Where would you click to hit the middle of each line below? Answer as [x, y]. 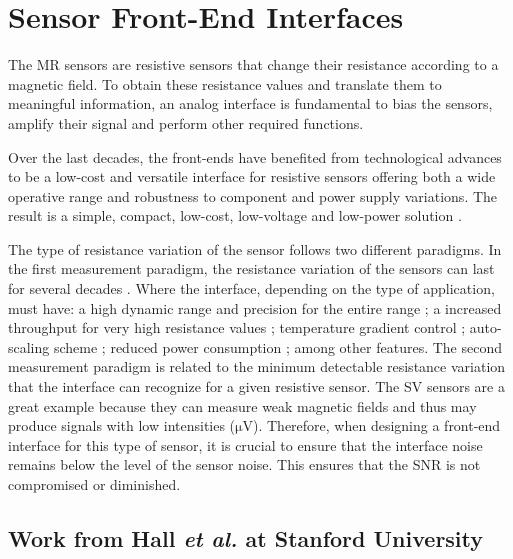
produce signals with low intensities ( [122, 425]
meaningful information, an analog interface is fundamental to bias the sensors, [250, 103]
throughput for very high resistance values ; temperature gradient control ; [237, 327]
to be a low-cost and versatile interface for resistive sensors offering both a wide [252, 176]
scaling [29, 346]
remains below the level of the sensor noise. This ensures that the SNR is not [244, 464]
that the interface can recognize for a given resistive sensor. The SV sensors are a [256, 386]
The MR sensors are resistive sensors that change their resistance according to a [253, 64]
